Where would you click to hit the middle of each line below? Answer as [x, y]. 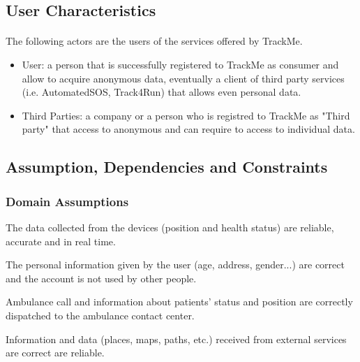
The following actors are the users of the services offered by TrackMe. [154, 41]
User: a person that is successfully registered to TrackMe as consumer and [180, 64]
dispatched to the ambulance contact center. [100, 315]
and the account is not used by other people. [101, 278]
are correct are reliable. [55, 353]
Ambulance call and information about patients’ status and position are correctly [179, 302]
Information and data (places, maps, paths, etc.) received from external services [176, 339]
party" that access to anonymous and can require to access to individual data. [188, 129]
